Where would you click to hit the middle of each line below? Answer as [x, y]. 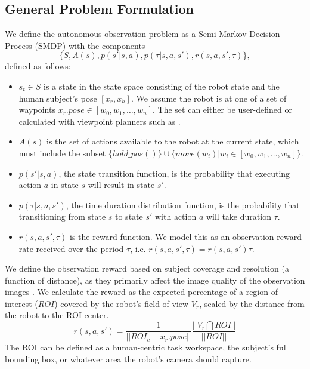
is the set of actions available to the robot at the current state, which [173, 141]
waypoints [37, 110]
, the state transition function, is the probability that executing [174, 173]
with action [176, 216]
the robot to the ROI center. [57, 315]
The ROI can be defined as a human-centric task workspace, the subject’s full [147, 347]
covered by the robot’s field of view [125, 303]
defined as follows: [38, 66]
